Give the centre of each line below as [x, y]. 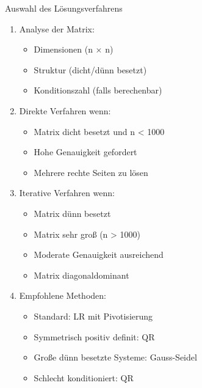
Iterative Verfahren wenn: [67, 193]
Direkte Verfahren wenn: [65, 110]
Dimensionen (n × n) [74, 49]
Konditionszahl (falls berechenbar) [98, 90]
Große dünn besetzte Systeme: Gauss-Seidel [115, 357]
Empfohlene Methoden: [63, 295]
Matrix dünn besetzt [72, 213]
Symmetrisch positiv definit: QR [94, 336]
